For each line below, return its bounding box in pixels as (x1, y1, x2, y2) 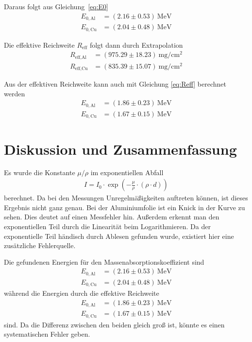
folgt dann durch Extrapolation (89, 39, 183, 50)
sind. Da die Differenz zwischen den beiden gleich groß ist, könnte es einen (4, 319, 225, 329)
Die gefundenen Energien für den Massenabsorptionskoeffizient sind (4, 256, 204, 267)
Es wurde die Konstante (4, 167, 75, 177)
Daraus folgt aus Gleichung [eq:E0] (4, 1, 108, 11)
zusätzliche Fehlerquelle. (4, 240, 76, 251)
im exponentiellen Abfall (90, 167, 164, 177)
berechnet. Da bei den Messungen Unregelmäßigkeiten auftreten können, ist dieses (4, 193, 248, 203)
